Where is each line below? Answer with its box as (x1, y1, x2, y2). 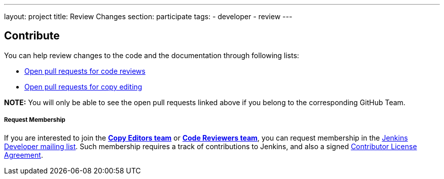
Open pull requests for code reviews (24, 66, 145, 75)
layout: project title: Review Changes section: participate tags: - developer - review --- (4, 12, 292, 21)
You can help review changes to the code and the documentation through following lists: (4, 51, 300, 60)
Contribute (4, 29, 60, 42)
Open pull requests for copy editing (24, 82, 142, 91)
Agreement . (4, 150, 43, 159)
